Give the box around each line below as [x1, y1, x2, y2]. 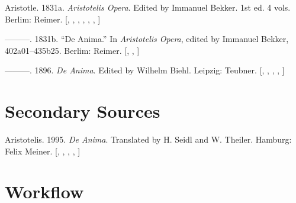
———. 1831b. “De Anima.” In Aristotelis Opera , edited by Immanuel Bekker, [5, 33, 289, 45]
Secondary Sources [5, 99, 160, 123]
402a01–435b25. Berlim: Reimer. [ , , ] [5, 44, 140, 56]
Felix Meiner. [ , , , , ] [5, 144, 81, 157]
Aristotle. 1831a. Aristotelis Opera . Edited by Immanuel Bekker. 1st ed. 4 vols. [5, 1, 291, 13]
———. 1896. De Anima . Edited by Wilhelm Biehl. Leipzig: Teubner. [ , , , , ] [5, 64, 285, 76]
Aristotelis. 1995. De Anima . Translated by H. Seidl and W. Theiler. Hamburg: [5, 133, 292, 146]
